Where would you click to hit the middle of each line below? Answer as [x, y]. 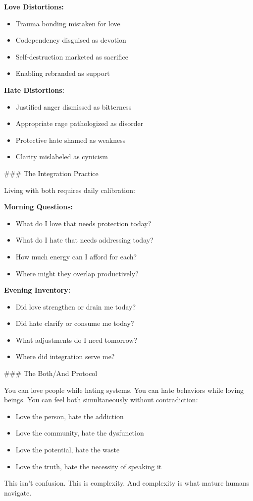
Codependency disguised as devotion [71, 40]
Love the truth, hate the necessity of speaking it [89, 466]
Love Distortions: [34, 6]
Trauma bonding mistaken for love [68, 23]
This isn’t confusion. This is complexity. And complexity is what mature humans [127, 483]
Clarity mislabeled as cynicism [62, 157]
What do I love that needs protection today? [83, 223]
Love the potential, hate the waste [68, 450]
